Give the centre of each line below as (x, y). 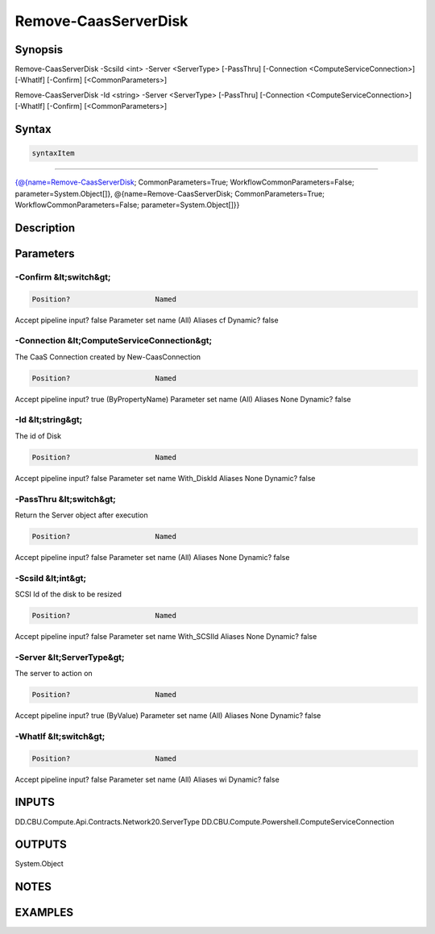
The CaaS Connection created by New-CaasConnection (108, 357)
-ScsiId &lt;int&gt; (51, 578)
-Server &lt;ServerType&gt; (70, 657)
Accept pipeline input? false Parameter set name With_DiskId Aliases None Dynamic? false (165, 478)
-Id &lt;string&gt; (49, 420)
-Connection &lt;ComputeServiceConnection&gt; (114, 341)
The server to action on (54, 674)
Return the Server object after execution (81, 515)
